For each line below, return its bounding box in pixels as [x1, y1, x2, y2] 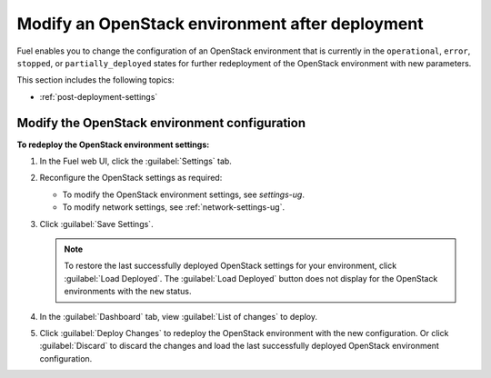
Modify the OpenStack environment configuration [16, 114, 306, 131]
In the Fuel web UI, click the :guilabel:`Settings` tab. [39, 155, 232, 167]
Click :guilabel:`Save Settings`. [39, 218, 154, 229]
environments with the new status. [64, 286, 192, 297]
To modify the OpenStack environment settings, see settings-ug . [62, 189, 305, 200]
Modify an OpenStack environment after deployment [16, 14, 424, 34]
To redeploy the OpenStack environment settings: [16, 139, 210, 150]
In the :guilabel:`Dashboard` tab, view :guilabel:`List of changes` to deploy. [39, 311, 318, 322]
